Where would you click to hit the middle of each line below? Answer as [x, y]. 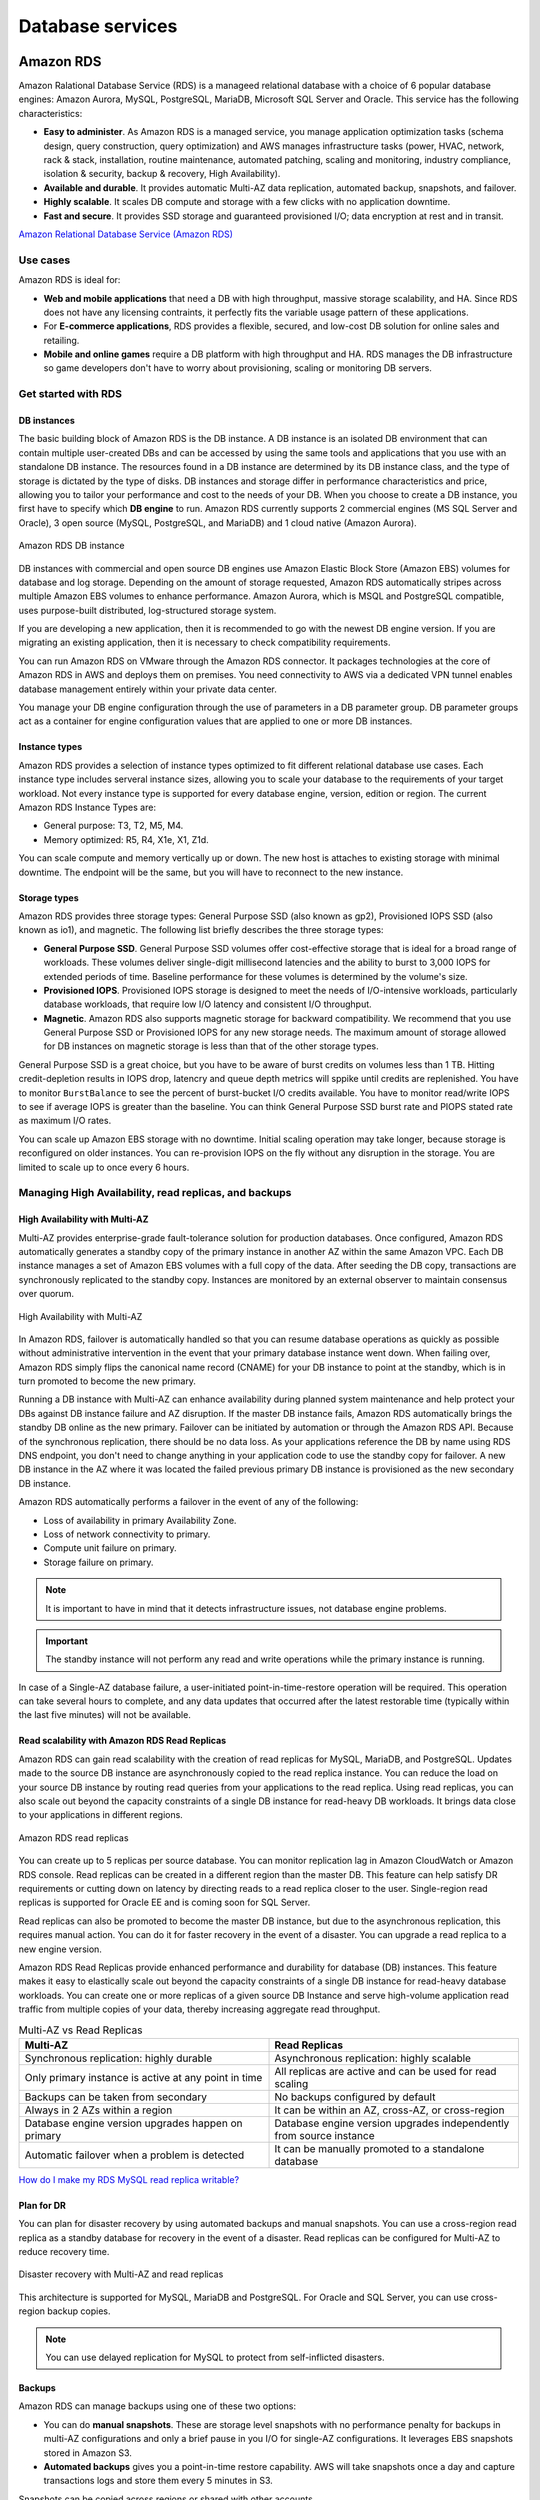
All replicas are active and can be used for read [385, 2071]
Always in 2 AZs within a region [98, 2110]
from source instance [324, 2135]
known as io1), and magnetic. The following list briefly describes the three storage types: [201, 930]
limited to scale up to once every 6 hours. [104, 1167]
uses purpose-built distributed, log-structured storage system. [147, 610]
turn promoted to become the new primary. [107, 1381]
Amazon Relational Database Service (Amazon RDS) [126, 234]
